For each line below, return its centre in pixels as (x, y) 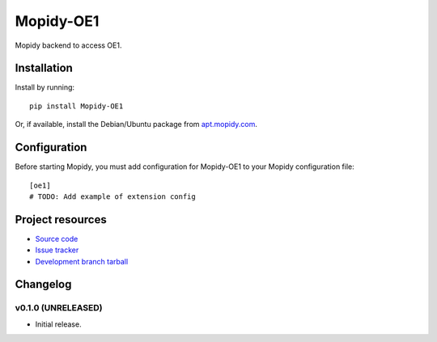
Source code (57, 239)
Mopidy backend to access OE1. (68, 45)
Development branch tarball (82, 261)
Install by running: (45, 87)
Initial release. (58, 324)
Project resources (61, 220)
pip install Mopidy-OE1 (76, 106)
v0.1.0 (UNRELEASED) (59, 308)
